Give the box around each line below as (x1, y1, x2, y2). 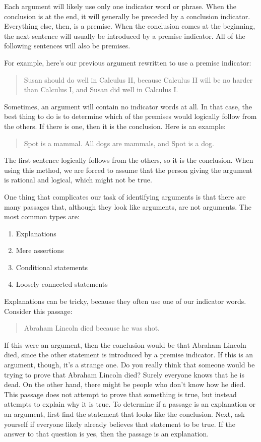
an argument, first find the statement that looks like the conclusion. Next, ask (4, 409, 245, 419)
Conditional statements (16, 262, 88, 272)
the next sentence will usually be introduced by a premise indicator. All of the (4, 30, 245, 41)
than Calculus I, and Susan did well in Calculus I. (24, 84, 178, 95)
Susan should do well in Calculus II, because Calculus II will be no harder (24, 74, 253, 85)
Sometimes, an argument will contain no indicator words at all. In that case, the (4, 101, 252, 111)
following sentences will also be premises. (4, 40, 130, 51)
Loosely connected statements (16, 279, 108, 289)
